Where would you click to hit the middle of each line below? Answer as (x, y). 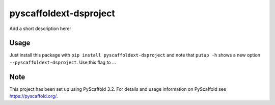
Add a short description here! (40, 29)
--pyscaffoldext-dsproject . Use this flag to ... (63, 62)
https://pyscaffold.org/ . (34, 96)
